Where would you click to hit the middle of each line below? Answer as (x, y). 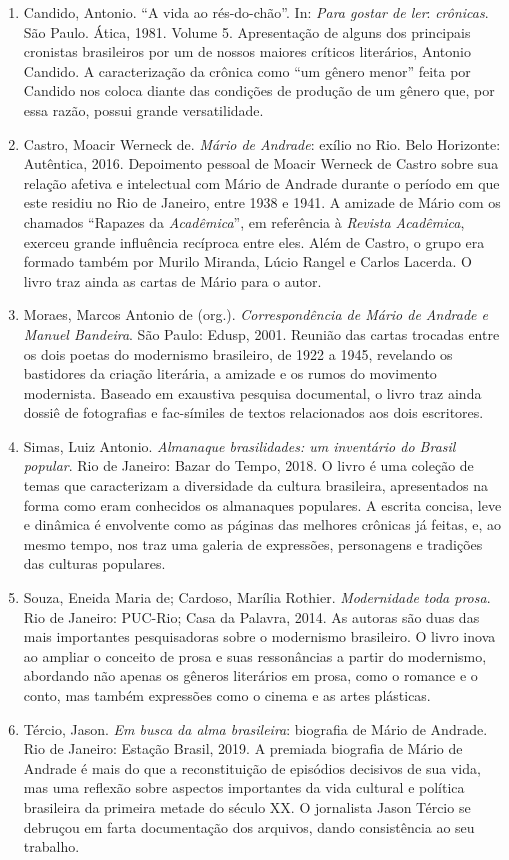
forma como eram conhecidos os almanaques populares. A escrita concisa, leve (262, 504)
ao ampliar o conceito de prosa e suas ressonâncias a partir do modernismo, (255, 655)
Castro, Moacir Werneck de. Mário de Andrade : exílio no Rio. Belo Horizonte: (262, 143)
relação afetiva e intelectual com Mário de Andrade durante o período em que (261, 182)
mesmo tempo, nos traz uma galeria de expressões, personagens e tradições (253, 543)
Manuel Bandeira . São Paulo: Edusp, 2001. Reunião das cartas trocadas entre (261, 333)
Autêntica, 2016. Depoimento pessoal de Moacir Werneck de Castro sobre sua (261, 163)
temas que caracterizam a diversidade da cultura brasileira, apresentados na (255, 485)
